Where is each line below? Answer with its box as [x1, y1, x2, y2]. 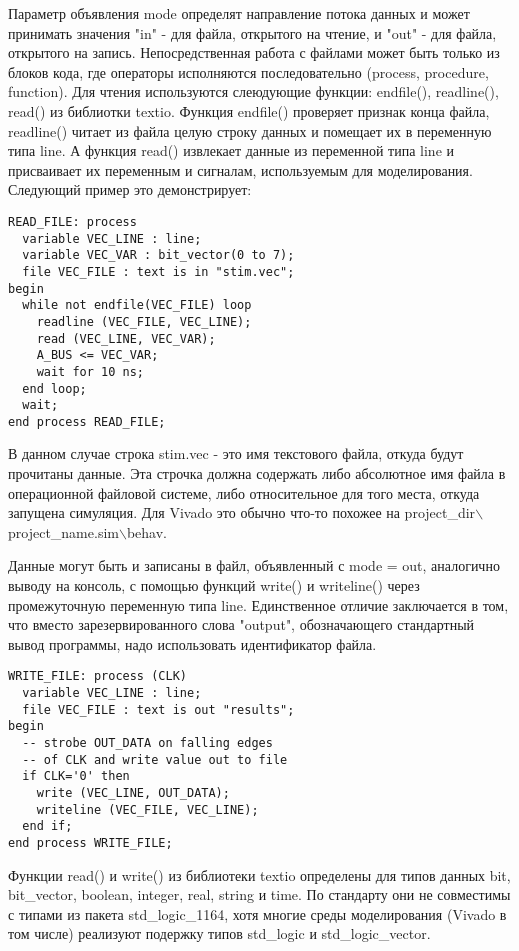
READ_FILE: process [8, 214, 137, 229]
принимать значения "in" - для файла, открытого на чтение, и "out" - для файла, [8, 22, 497, 43]
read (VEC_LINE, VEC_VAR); [36, 331, 216, 346]
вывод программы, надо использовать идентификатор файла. [8, 633, 377, 654]
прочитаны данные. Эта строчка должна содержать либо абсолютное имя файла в [8, 463, 506, 484]
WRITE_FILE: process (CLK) [8, 669, 187, 684]
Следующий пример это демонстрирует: [8, 179, 252, 200]
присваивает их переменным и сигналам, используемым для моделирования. [8, 159, 473, 180]
